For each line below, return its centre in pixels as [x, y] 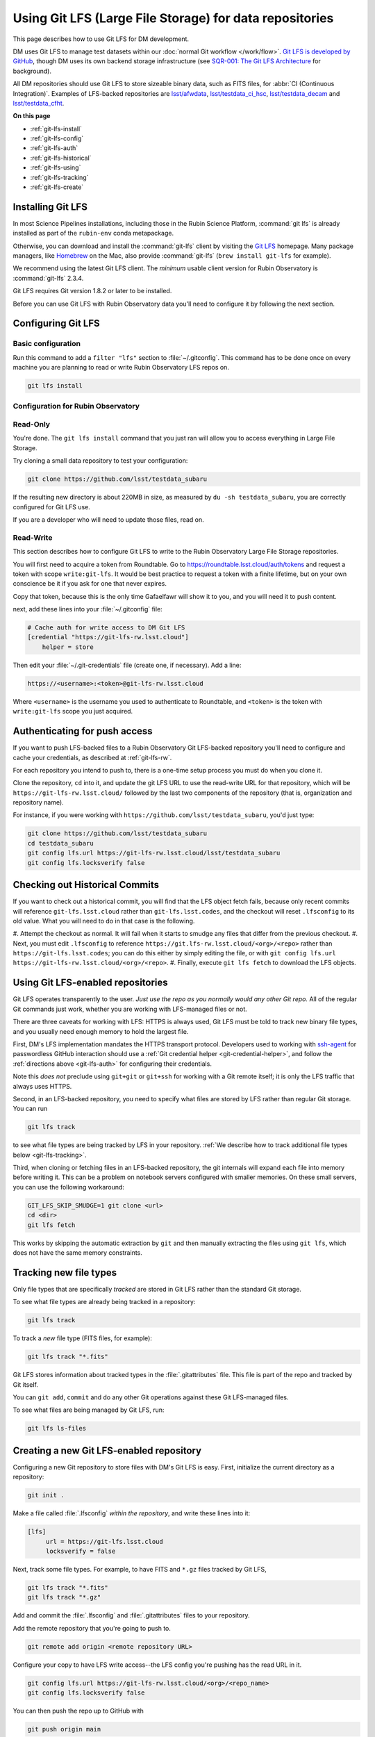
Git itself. [25, 1384]
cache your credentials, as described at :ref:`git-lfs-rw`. [92, 757]
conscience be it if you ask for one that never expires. [90, 584]
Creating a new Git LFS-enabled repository [107, 1450]
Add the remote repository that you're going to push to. [92, 1628]
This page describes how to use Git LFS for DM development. [101, 39]
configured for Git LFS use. [51, 507]
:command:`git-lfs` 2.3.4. [48, 278]
